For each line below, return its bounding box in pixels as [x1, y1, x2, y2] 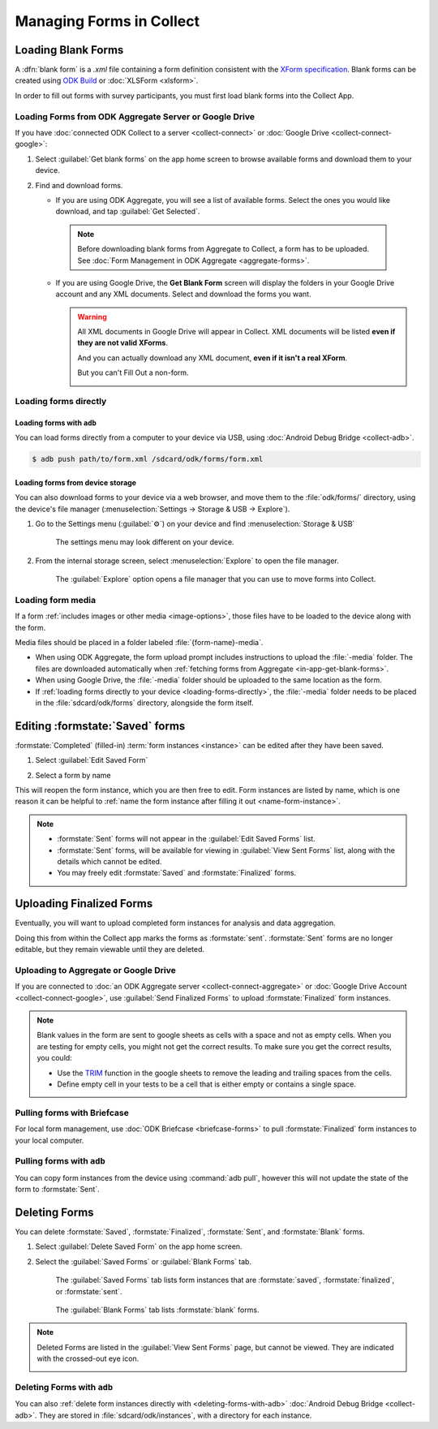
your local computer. [15, 1135, 84, 1145]
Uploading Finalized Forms [15, 897, 153, 910]
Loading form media [15, 594, 97, 605]
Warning [77, 312, 107, 321]
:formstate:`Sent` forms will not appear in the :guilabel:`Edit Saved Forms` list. [57, 834, 316, 844]
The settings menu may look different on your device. [55, 537, 234, 547]
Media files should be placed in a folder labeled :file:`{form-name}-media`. [15, 638, 264, 648]
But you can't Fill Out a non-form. [77, 368, 190, 377]
